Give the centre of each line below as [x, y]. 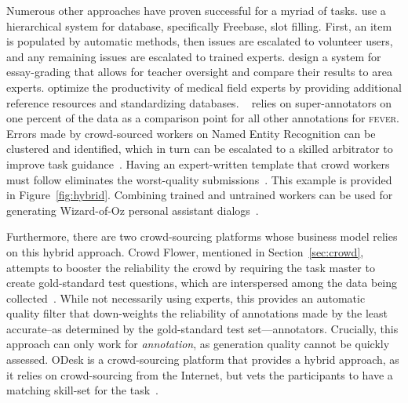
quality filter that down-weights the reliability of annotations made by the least [197, 313]
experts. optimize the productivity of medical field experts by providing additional [204, 87]
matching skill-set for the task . [82, 390]
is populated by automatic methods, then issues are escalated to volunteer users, [200, 41]
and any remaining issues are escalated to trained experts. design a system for [194, 56]
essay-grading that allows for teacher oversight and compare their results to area [199, 72]
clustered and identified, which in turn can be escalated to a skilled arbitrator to [200, 149]
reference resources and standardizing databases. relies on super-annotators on [199, 102]
